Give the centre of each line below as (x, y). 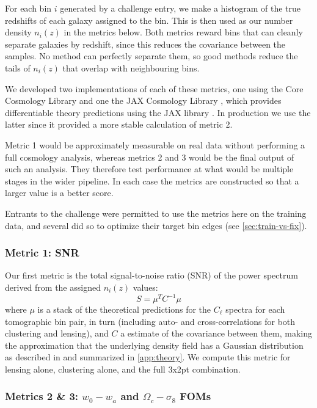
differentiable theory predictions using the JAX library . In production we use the (158, 112)
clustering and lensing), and (57, 333)
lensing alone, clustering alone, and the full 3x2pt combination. (123, 369)
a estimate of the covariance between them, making (217, 333)
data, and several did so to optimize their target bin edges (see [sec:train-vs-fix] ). (156, 225)
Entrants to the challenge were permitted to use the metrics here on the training (156, 213)
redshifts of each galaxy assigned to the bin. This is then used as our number (149, 20)
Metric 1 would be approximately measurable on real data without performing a (155, 144)
